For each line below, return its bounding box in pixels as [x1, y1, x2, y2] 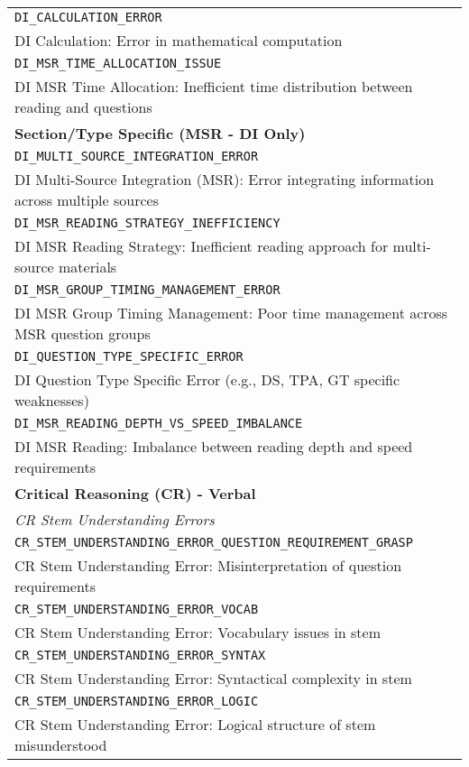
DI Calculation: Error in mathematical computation [14, 30, 343, 51]
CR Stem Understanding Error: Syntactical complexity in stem [14, 668, 412, 688]
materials [59, 256, 117, 277]
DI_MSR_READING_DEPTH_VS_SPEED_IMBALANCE [14, 416, 303, 430]
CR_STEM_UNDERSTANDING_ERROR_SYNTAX [14, 648, 266, 662]
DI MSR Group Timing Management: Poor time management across [14, 302, 448, 323]
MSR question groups [14, 323, 151, 344]
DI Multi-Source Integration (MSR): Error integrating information [14, 169, 435, 189]
